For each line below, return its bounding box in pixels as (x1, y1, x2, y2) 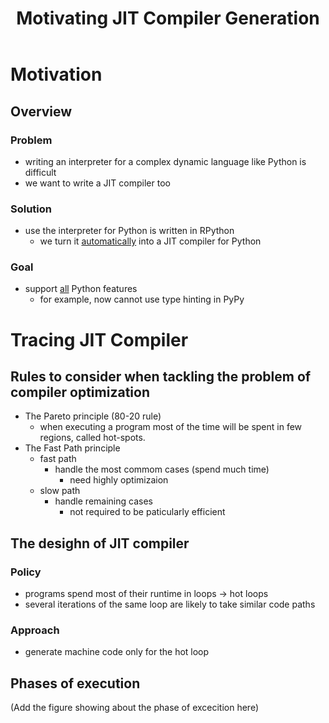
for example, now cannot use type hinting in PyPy (39, 293, 245, 306)
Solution (10, 202, 53, 216)
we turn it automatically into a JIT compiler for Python (39, 235, 262, 247)
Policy (10, 565, 42, 579)
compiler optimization (10, 384, 150, 401)
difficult (24, 166, 57, 178)
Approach (10, 623, 60, 637)
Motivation (10, 63, 103, 86)
